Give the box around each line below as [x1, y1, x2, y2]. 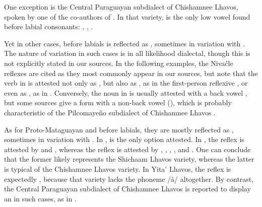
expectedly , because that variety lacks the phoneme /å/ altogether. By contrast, [4, 173, 254, 184]
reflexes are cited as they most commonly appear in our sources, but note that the [4, 67, 258, 78]
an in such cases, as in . [4, 193, 77, 203]
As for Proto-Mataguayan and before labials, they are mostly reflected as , [4, 124, 234, 134]
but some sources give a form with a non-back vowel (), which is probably [4, 97, 232, 108]
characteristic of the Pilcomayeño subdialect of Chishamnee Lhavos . [4, 107, 216, 117]
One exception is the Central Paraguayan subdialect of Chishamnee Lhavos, [4, 2, 238, 12]
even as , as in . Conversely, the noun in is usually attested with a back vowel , [4, 87, 247, 98]
